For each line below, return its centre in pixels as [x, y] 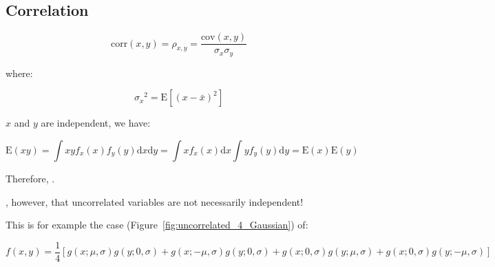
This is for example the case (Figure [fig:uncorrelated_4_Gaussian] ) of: [157, 225]
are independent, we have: [96, 123]
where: [19, 73]
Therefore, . [30, 178]
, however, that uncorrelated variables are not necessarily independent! [155, 201]
